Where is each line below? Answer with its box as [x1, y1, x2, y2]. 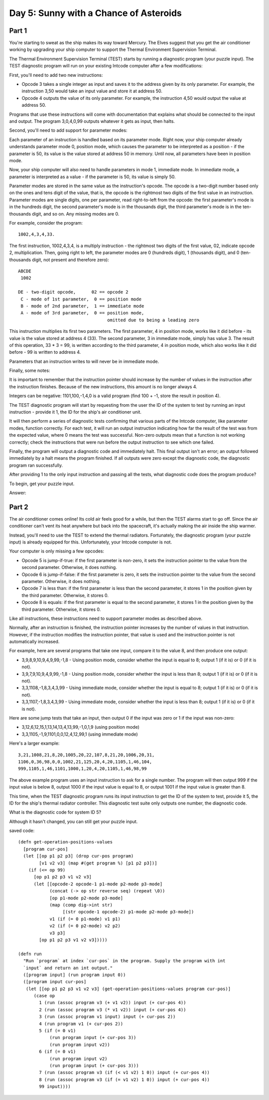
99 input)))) [39, 1084, 71, 1090]
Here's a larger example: [9, 740, 60, 746]
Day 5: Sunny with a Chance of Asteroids [9, 7, 182, 18]
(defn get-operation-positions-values [18, 839, 113, 845]
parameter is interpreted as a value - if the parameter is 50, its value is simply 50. [9, 174, 176, 180]
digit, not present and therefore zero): [31, 257, 110, 263]
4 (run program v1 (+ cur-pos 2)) [39, 1021, 124, 1027]
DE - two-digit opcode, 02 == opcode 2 [18, 289, 129, 295]
